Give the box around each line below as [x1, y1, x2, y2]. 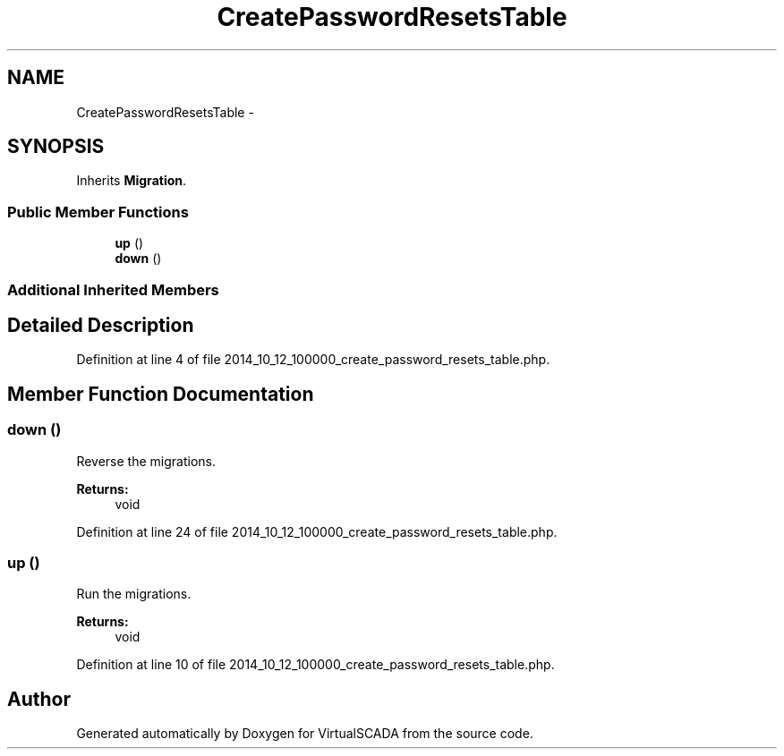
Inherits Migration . [76, 173, 187, 189]
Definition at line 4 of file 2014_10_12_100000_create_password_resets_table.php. [76, 352, 550, 368]
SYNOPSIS [7, 135, 105, 158]
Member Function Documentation [7, 382, 314, 405]
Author [7, 687, 71, 710]
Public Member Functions [7, 202, 189, 221]
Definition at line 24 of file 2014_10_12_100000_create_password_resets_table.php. [76, 523, 558, 539]
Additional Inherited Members [7, 280, 219, 299]
